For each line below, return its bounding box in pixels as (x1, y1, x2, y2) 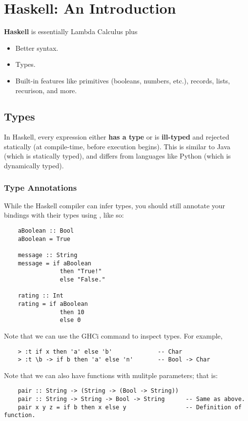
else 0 (60, 317, 81, 324)
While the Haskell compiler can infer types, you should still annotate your (4, 200, 226, 210)
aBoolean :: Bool (18, 227, 74, 235)
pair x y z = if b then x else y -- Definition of (18, 403, 242, 411)
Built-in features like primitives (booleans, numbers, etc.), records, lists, (15, 75, 230, 85)
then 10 (60, 308, 84, 316)
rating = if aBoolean (18, 300, 88, 307)
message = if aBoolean (18, 260, 91, 267)
